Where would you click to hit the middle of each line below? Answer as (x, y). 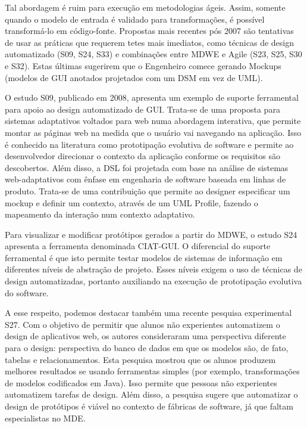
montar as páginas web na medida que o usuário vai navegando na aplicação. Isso (153, 132)
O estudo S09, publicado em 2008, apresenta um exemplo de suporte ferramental (152, 97)
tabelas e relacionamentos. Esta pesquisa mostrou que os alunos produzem (140, 359)
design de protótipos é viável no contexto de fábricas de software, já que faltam (149, 406)
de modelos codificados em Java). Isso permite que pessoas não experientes (141, 382)
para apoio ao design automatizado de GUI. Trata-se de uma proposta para (142, 109)
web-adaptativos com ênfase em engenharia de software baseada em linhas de (145, 179)
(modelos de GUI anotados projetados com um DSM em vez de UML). (134, 77)
